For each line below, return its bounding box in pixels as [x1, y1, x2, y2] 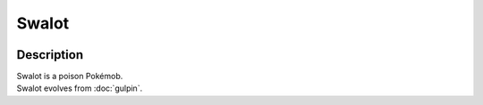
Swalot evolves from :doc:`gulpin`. [16, 83, 143, 93]
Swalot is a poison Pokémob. [16, 71, 123, 82]
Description [16, 47, 84, 62]
